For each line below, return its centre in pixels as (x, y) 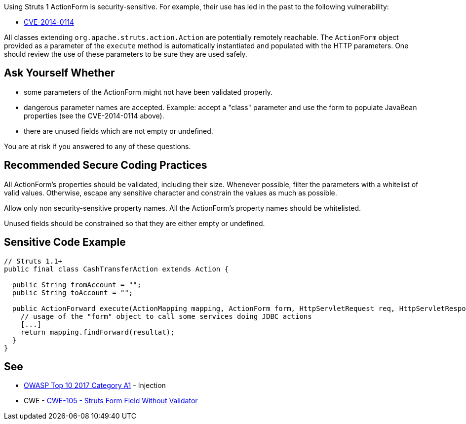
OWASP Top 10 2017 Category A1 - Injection (95, 385)
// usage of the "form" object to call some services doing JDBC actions (166, 316)
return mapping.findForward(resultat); (97, 332)
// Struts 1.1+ (33, 261)
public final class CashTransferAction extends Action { (116, 269)
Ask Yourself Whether (59, 73)
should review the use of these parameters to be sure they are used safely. (126, 54)
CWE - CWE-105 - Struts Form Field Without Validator (111, 401)
